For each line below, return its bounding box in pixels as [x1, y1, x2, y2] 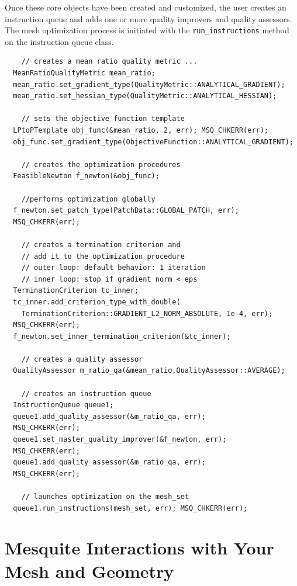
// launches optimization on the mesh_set [21, 493, 189, 501]
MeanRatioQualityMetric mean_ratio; [13, 69, 156, 78]
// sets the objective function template [21, 115, 185, 123]
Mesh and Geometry [5, 559, 174, 582]
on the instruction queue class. [5, 35, 114, 47]
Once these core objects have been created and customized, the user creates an [5, 1, 286, 13]
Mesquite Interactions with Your [5, 536, 274, 560]
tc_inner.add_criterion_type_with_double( [13, 297, 181, 306]
